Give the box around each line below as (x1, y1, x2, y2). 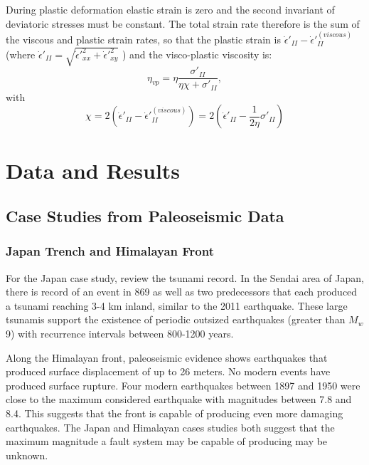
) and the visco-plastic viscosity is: (122, 46, 272, 61)
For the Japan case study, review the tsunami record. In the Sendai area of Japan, (6, 270, 364, 285)
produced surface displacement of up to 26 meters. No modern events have (6, 364, 331, 379)
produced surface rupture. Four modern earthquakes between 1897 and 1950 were (6, 377, 360, 392)
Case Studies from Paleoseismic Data (6, 205, 284, 227)
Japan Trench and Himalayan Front (6, 242, 214, 260)
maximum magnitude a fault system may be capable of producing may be (6, 434, 328, 449)
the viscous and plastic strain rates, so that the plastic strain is (6, 32, 281, 46)
